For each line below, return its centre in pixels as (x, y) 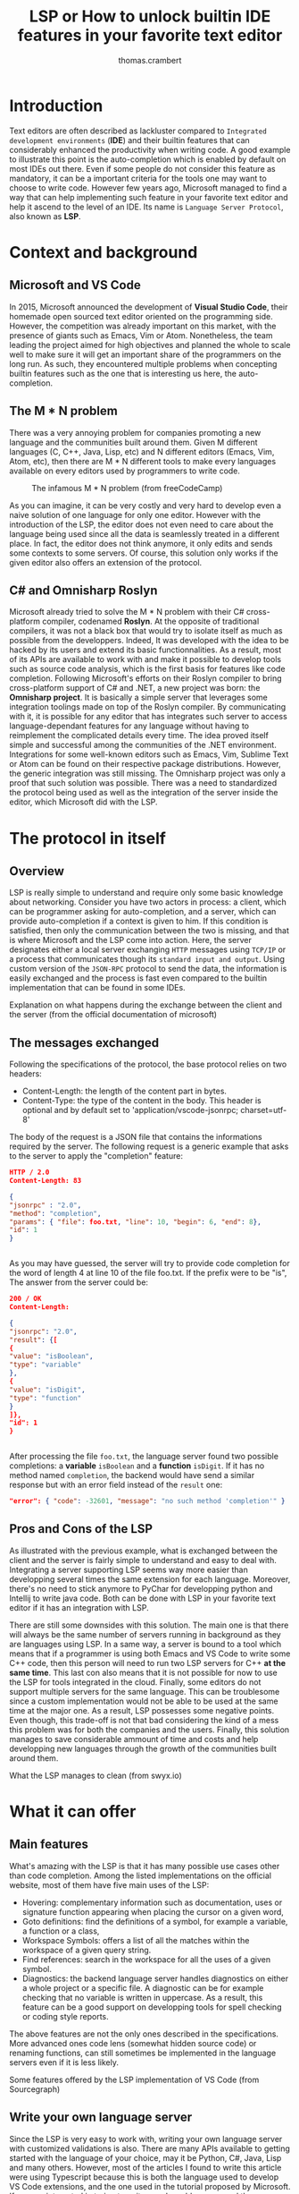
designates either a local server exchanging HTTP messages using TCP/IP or (148, 949)
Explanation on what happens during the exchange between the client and (146, 1005)
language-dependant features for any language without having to (129, 726)
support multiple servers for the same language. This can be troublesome (145, 1691)
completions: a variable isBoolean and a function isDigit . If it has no (137, 1466)
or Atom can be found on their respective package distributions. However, (145, 764)
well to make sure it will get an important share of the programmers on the (145, 354)
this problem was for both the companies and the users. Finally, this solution (149, 1730)
